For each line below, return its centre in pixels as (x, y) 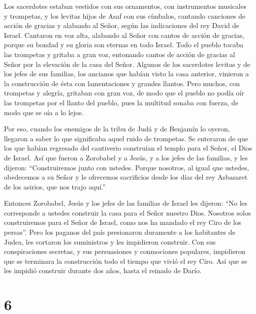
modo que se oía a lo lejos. (44, 112)
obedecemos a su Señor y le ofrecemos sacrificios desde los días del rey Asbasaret (126, 177)
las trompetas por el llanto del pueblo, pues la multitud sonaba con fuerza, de (121, 102)
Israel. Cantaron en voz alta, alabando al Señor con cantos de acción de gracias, (124, 35)
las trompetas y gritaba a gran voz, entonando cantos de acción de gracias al (120, 54)
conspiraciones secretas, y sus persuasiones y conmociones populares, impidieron (125, 251)
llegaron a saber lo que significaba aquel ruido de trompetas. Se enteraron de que (126, 138)
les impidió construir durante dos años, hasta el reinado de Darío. (103, 270)
